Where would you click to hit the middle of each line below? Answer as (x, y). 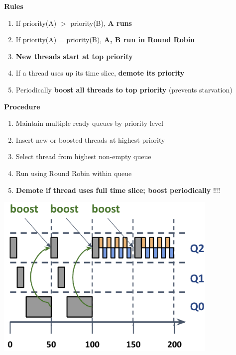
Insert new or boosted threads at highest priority (90, 139)
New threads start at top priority (74, 56)
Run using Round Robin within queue (74, 173)
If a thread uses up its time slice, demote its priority (100, 73)
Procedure (22, 106)
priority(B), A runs (101, 23)
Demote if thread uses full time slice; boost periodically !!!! (118, 190)
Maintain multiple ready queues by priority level (89, 123)
